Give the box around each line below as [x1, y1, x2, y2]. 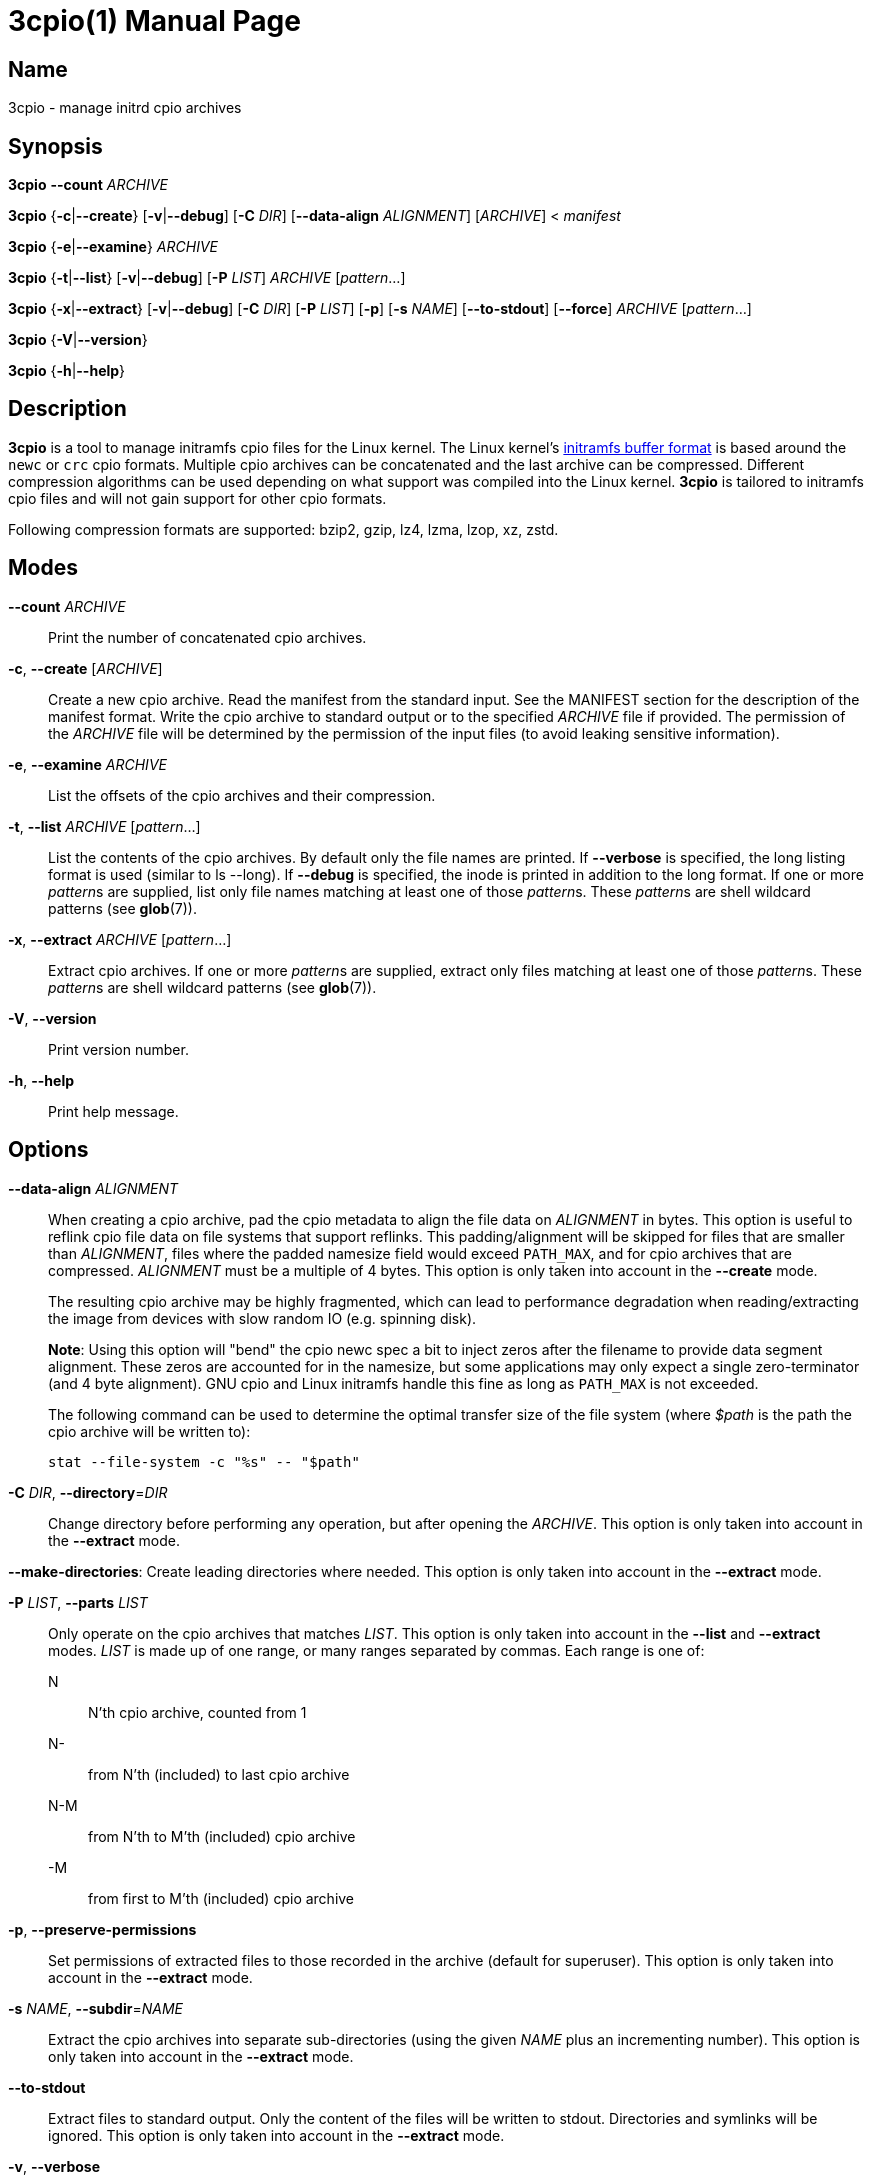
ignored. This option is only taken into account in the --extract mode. [48, 2126, 505, 2144]
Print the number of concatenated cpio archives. [48, 628, 367, 646]
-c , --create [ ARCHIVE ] [8, 659, 163, 677]
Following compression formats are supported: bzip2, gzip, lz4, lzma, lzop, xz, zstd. [8, 520, 559, 538]
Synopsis [8, 133, 103, 159]
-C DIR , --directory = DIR [8, 1483, 168, 1501]
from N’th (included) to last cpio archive [88, 1765, 350, 1783]
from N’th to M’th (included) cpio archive [88, 1827, 356, 1845]
